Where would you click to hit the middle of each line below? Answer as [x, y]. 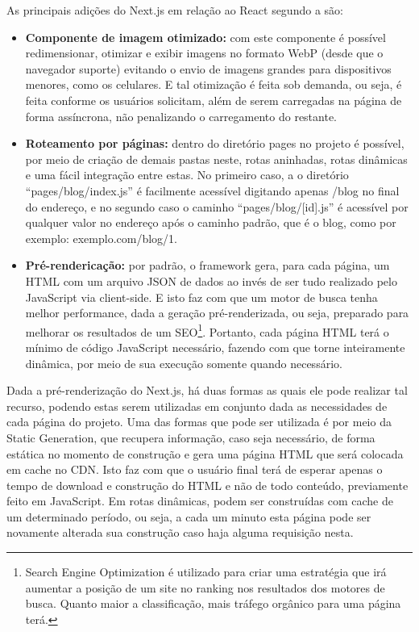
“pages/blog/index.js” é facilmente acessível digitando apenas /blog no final [212, 190]
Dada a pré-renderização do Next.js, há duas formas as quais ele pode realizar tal [207, 390]
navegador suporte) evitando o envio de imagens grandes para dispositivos [208, 68]
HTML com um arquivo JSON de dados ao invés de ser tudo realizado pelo [211, 280]
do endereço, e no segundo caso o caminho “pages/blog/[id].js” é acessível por [217, 206]
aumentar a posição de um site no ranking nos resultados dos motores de [205, 587]
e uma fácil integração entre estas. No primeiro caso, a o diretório [187, 175]
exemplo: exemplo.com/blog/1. [102, 238]
